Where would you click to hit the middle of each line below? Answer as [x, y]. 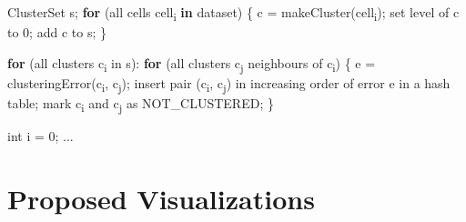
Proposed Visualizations [161, 198]
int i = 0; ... [41, 136]
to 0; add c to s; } [57, 32]
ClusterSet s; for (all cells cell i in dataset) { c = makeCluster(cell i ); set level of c [233, 13]
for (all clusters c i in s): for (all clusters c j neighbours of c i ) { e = [192, 64]
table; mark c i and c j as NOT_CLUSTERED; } [141, 104]
